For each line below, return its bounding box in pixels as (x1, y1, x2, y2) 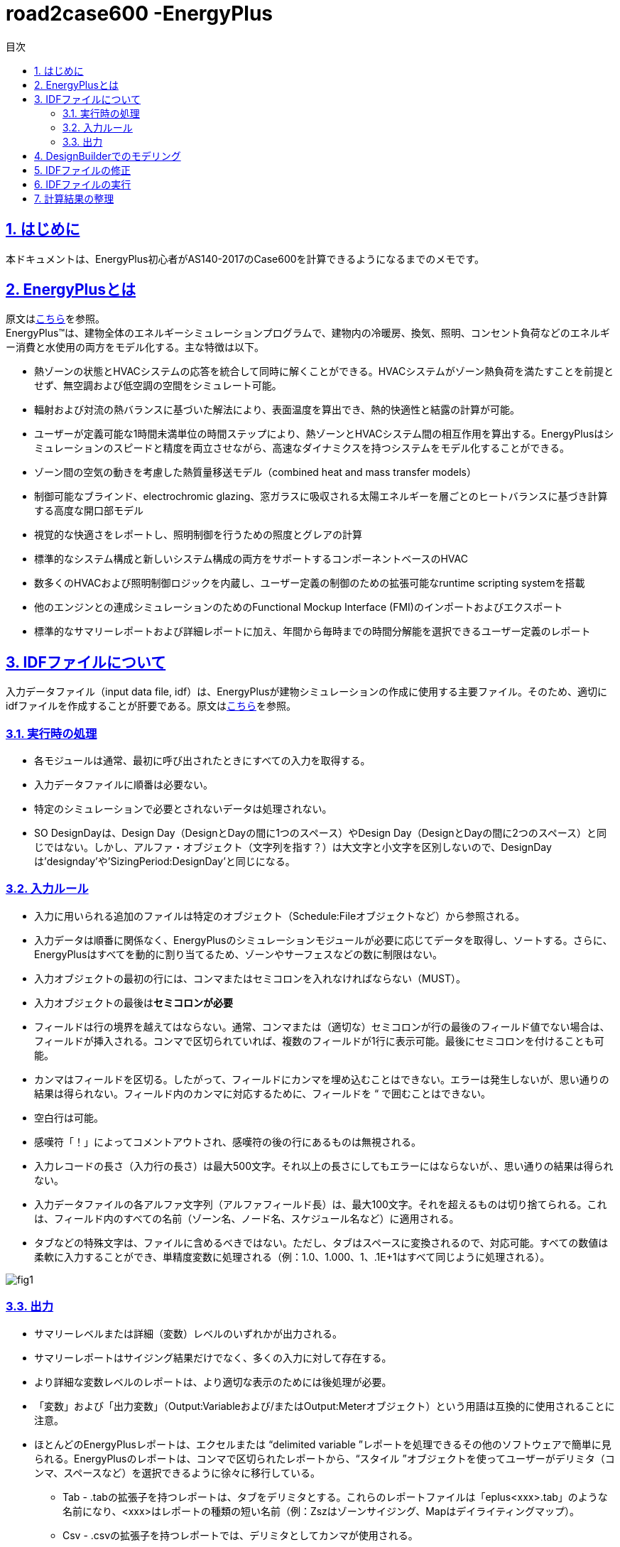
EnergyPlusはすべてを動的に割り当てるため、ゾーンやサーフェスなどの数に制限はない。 (34, 948, 443, 960)
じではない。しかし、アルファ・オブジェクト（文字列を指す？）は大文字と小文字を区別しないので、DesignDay (34, 841, 552, 854)
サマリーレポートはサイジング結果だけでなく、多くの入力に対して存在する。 (34, 1351, 392, 1364)
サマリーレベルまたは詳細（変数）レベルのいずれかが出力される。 (34, 1327, 342, 1340)
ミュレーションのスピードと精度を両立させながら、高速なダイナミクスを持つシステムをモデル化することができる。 (34, 442, 570, 455)
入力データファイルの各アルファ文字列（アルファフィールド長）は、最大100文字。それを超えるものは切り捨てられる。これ (34, 1198, 607, 1210)
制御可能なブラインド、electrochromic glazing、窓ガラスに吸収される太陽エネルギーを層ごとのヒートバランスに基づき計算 (34, 490, 608, 503)
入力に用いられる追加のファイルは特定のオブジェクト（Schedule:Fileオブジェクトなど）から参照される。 (34, 909, 526, 922)
